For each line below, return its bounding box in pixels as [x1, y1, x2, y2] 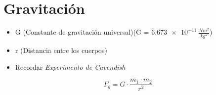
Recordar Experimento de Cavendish [15, 61, 126, 72]
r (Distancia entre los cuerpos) [15, 45, 107, 55]
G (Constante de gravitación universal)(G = [15, 27, 149, 37]
